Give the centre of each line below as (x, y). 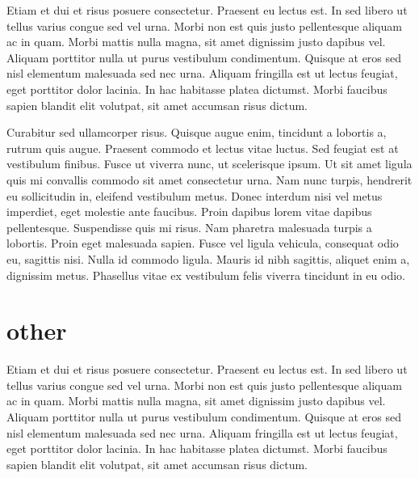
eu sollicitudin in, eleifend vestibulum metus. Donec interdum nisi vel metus (195, 195)
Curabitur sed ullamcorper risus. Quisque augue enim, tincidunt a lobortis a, (197, 132)
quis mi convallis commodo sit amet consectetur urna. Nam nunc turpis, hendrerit (209, 179)
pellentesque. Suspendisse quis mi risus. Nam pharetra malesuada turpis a (189, 227)
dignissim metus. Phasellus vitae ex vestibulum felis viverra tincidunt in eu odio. (206, 275)
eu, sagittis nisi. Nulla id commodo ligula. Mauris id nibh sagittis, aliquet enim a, (208, 258)
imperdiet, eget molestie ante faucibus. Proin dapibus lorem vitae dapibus (189, 212)
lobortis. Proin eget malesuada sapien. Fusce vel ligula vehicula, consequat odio (203, 243)
